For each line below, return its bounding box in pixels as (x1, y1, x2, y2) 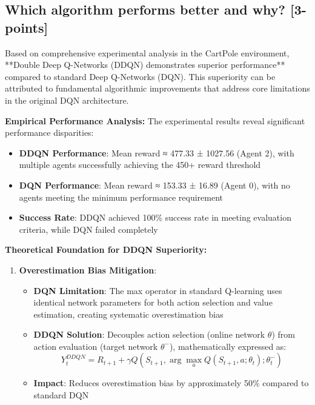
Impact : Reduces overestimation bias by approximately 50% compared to (33, 377, 309, 389)
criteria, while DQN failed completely (19, 223, 158, 235)
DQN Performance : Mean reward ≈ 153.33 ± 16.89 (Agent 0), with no (19, 178, 290, 191)
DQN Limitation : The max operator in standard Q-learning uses (33, 284, 282, 296)
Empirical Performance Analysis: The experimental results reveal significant (5, 114, 305, 127)
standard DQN (33, 389, 89, 401)
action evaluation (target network (33, 340, 158, 352)
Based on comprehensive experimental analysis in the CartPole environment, (5, 46, 290, 59)
